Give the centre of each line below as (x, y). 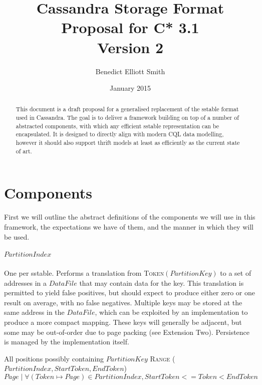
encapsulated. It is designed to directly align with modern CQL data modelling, (120, 134)
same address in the (34, 312)
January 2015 (130, 88)
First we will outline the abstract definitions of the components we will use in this (130, 217)
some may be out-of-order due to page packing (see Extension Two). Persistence (127, 332)
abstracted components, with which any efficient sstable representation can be (117, 126)
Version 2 (130, 47)
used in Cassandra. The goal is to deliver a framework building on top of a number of (127, 118)
